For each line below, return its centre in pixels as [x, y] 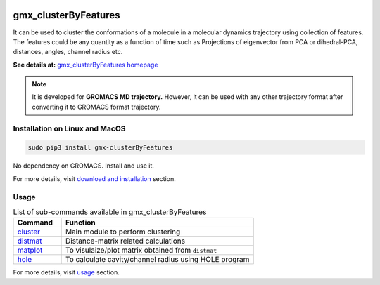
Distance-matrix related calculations [125, 241]
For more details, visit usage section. [66, 272]
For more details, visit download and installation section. [94, 178]
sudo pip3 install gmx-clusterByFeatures [100, 148]
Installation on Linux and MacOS [69, 128]
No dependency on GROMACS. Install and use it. [83, 166]
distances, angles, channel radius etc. [68, 52]
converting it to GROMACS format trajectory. [96, 107]
